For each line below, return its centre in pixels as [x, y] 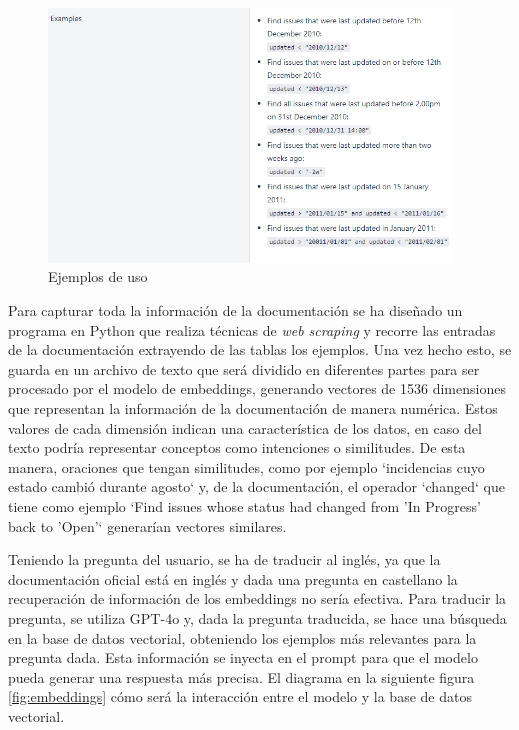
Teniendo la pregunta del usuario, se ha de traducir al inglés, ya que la [224, 559]
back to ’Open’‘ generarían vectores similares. [147, 525]
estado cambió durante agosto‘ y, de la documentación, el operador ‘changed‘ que [256, 486]
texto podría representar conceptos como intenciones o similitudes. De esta [237, 447]
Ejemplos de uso [98, 276]
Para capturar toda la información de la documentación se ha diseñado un [235, 310]
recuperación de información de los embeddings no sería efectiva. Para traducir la [257, 598]
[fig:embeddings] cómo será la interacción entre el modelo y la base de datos [240, 696]
